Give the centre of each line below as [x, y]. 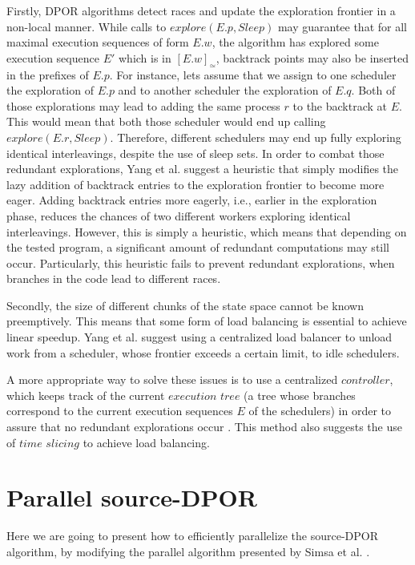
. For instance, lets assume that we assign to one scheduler [253, 74]
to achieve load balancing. [146, 442]
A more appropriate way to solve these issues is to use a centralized [172, 379]
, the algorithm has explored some [295, 42]
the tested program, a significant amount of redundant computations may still [198, 247]
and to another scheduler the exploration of [225, 90]
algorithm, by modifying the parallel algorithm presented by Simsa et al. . [188, 551]
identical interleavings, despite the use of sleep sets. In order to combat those [195, 153]
